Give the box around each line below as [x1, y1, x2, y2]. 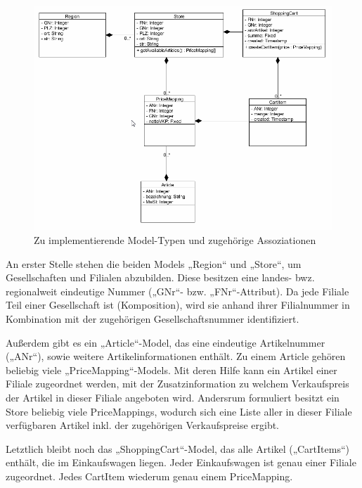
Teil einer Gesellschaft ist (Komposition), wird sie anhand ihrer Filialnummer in [6, 297, 350, 312]
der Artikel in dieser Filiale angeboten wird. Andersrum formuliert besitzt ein [6, 390, 340, 404]
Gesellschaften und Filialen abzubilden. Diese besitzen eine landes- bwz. [6, 270, 315, 285]
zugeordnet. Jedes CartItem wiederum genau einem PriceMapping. [6, 468, 293, 483]
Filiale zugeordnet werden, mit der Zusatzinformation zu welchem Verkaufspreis [6, 376, 349, 391]
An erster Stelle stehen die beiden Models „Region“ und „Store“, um [6, 256, 302, 271]
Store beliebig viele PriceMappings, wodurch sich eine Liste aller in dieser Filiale [6, 404, 352, 418]
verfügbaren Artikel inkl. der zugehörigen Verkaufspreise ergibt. [6, 418, 280, 432]
